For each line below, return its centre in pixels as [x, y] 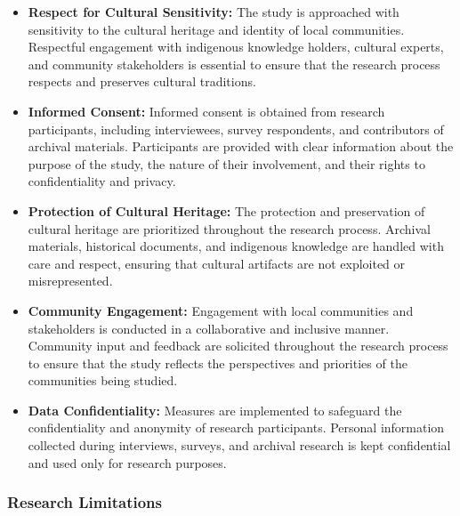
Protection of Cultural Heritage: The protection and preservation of [226, 210]
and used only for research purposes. [127, 462]
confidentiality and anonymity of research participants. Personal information [236, 427]
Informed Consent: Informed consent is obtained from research [206, 111]
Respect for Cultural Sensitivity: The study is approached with [214, 12]
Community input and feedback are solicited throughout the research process [238, 346]
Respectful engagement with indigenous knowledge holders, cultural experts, [236, 47]
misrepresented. [70, 281]
